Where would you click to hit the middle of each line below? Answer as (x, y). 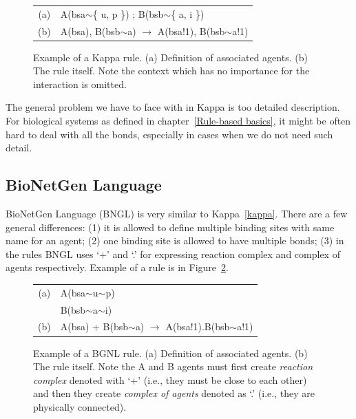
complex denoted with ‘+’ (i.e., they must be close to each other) (170, 379)
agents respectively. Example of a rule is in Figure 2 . (117, 267)
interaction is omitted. (80, 84)
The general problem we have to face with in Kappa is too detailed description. (173, 107)
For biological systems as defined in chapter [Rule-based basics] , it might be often (178, 121)
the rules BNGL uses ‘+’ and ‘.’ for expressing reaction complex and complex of (173, 254)
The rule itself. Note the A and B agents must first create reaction (173, 366)
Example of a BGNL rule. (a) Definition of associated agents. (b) (170, 353)
